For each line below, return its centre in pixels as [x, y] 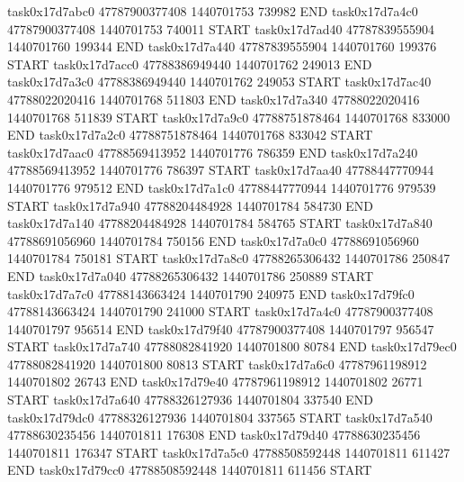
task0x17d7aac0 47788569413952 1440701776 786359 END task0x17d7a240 [213, 152]
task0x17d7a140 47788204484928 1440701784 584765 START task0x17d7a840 [220, 223]
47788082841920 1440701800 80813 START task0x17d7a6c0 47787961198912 [217, 364]
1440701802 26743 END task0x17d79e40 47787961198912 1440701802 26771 [215, 382]
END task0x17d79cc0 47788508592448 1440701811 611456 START [190, 470]
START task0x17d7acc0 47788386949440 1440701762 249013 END [190, 64]
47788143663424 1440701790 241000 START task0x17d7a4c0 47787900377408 [220, 311]
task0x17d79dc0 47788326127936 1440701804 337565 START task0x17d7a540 [220, 417]
